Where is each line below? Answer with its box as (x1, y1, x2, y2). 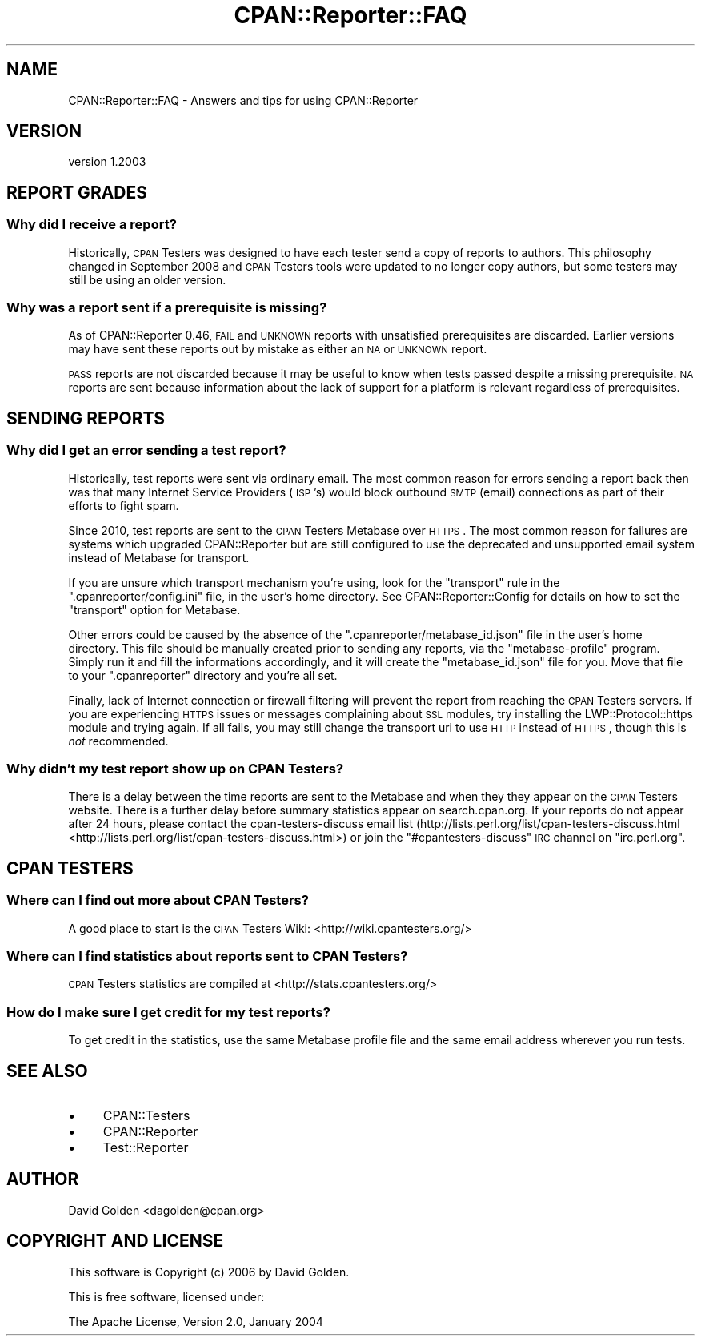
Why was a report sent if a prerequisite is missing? (6, 299, 327, 316)
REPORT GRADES (6, 182, 148, 203)
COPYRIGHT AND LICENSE (6, 1231, 224, 1252)
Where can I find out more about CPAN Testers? (6, 892, 309, 909)
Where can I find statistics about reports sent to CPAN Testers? (6, 947, 408, 964)
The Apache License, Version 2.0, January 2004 (68, 1314, 323, 1328)
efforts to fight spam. (68, 498, 179, 512)
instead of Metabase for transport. (68, 550, 250, 565)
